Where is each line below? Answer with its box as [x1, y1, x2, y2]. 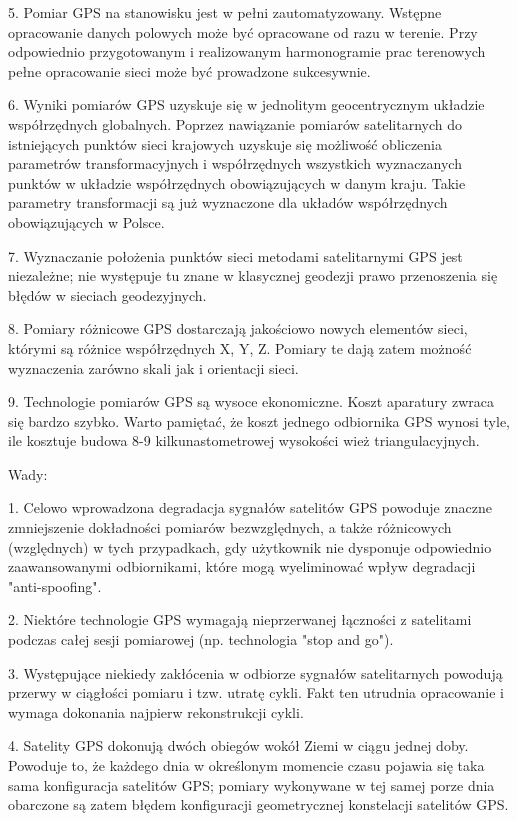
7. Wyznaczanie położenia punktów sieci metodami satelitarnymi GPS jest [8, 245, 463, 266]
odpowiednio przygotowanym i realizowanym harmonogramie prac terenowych [8, 41, 486, 62]
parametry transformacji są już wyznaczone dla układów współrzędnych [8, 192, 448, 213]
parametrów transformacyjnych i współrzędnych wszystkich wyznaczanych [8, 153, 462, 174]
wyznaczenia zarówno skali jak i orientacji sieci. [8, 357, 299, 378]
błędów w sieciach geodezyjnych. [8, 284, 207, 305]
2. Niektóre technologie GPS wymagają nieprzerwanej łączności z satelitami [8, 609, 472, 630]
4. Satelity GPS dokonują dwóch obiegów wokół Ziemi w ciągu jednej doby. [8, 735, 469, 756]
